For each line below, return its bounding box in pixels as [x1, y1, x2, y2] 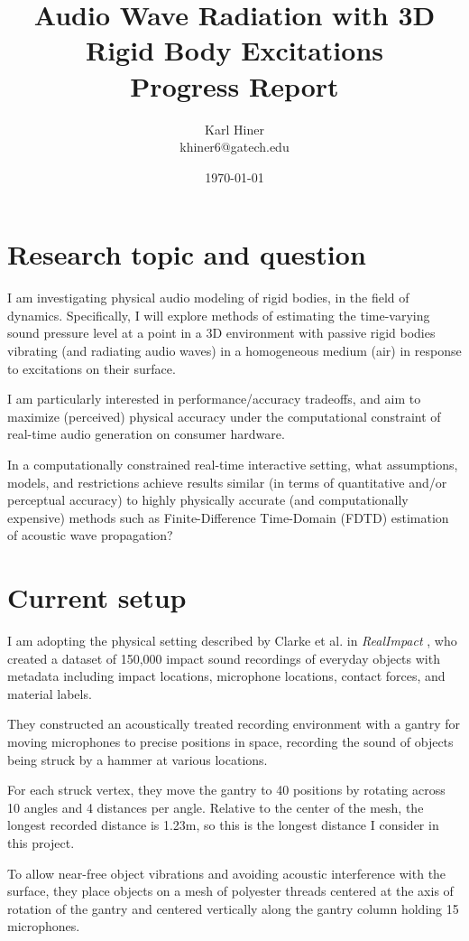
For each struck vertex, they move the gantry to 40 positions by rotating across [7, 780, 446, 799]
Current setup [7, 579, 187, 616]
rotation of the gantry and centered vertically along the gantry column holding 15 [7, 899, 459, 918]
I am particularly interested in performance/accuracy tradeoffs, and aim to [7, 389, 421, 408]
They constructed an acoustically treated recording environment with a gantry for [7, 714, 461, 733]
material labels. [7, 684, 92, 703]
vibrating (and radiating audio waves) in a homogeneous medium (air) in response [7, 341, 462, 359]
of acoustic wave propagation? [7, 526, 173, 545]
